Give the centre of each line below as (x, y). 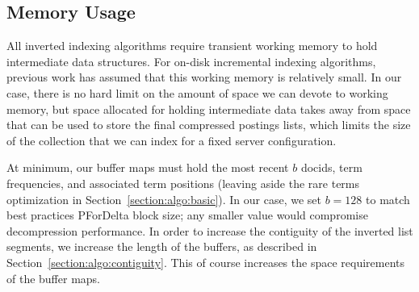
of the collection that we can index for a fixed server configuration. (172, 140)
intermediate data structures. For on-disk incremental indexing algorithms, (191, 61)
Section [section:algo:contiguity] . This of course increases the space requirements (206, 262)
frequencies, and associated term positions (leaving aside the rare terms (183, 183)
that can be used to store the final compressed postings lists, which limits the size (209, 125)
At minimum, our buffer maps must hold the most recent (148, 167)
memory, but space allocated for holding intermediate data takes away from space (209, 108)
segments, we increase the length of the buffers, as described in (162, 246)
